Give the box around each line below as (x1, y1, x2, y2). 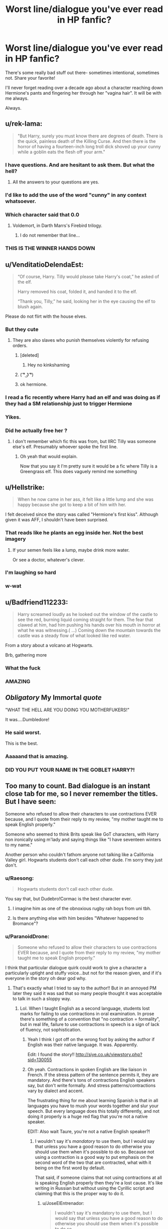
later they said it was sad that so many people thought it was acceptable (12, 990, 162, 996)
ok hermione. (20, 381, 48, 387)
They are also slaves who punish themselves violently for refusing (12, 337, 149, 343)
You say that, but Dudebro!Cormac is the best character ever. (5, 896, 132, 902)
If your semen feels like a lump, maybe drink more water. (12, 547, 130, 553)
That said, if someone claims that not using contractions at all (35, 1174, 162, 1181)
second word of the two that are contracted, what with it (35, 1159, 151, 1166)
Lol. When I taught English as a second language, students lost (20, 1005, 150, 1011)
